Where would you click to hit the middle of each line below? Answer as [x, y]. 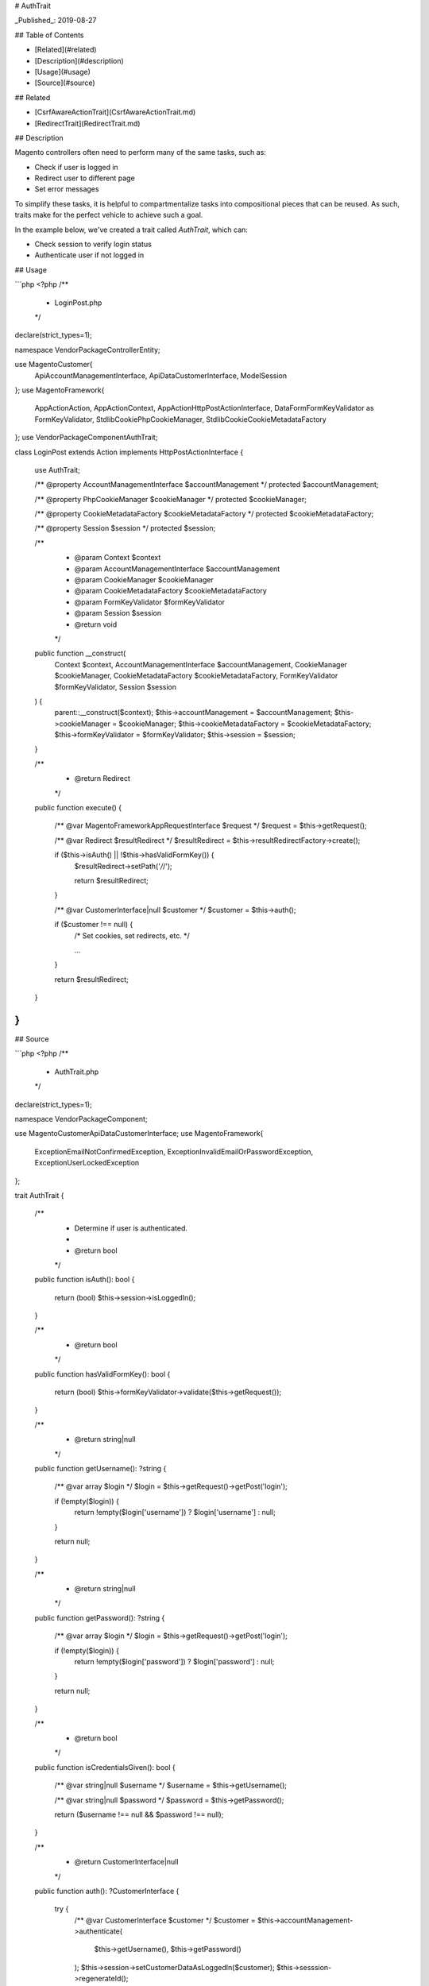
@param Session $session [118, 613]
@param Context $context [118, 558]
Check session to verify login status [93, 244]
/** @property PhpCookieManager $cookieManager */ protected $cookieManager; [171, 499]
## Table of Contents [49, 35]
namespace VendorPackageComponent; [81, 1119]
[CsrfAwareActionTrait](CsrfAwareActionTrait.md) [115, 112]
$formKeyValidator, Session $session [116, 686]
